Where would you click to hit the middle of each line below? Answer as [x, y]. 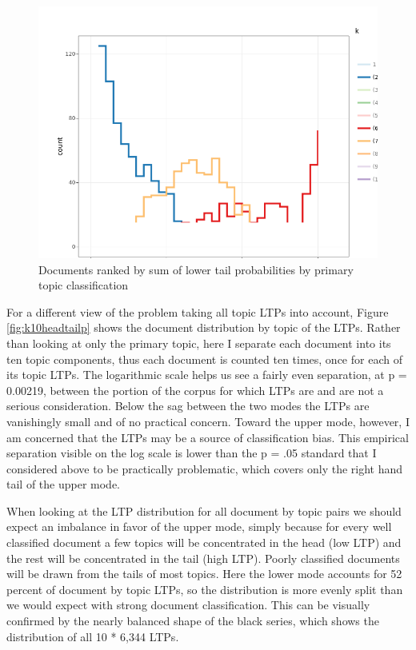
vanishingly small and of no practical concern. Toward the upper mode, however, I [208, 421]
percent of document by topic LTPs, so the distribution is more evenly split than [205, 589]
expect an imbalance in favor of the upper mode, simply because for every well [199, 526]
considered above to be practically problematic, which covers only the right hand [205, 468]
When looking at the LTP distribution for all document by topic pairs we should [204, 510]
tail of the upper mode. [64, 484]
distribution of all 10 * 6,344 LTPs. [93, 636]
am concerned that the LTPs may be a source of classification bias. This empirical [208, 437]
